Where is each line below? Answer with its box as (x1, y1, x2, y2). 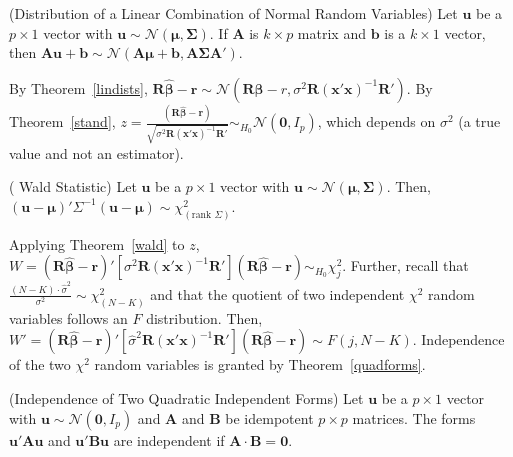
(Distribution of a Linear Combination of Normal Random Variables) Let (9, 3, 458, 23)
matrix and (297, 22, 366, 43)
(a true (458, 111, 501, 132)
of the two (9, 354, 71, 375)
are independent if (113, 429, 225, 450)
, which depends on (317, 111, 436, 132)
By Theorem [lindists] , (9, 77, 148, 98)
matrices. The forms (352, 407, 476, 428)
